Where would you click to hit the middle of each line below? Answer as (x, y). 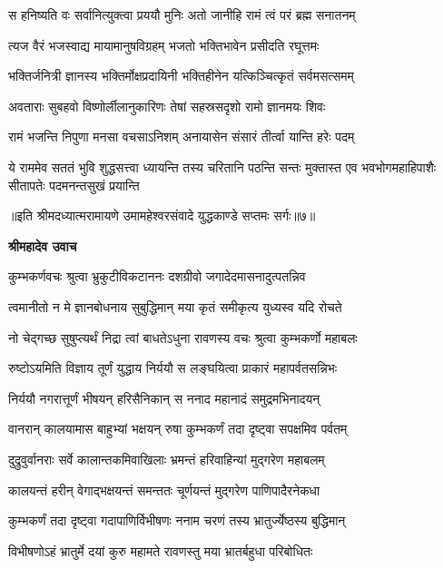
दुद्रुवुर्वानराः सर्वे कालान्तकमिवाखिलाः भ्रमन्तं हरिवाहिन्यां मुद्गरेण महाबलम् (167, 459)
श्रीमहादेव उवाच (43, 245)
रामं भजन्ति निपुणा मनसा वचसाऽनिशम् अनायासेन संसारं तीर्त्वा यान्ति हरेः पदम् (182, 137)
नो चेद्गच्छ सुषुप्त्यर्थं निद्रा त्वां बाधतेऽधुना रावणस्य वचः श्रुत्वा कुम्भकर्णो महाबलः (183, 337)
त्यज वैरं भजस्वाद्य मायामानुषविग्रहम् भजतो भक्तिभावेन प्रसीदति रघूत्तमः (164, 45)
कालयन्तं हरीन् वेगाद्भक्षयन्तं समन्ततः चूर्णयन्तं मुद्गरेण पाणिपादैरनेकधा (164, 490)
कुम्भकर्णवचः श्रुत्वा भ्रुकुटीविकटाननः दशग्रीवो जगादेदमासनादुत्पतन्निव (157, 276)
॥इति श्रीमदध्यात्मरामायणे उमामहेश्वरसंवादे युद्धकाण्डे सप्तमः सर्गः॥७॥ (162, 215)
